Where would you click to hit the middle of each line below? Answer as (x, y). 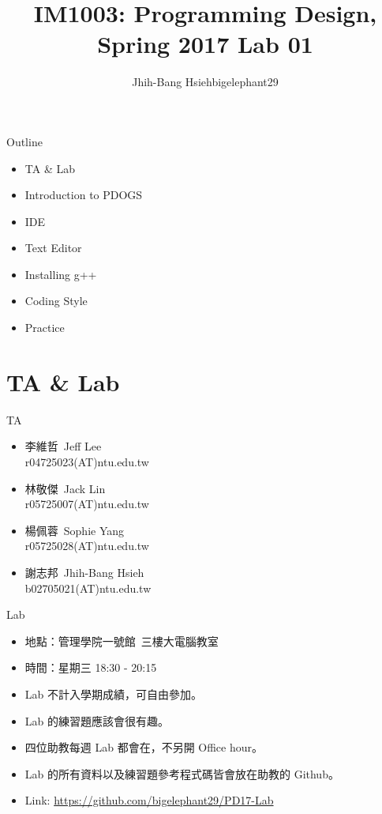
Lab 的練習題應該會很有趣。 (97, 720)
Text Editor (53, 248)
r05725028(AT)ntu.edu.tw (87, 546)
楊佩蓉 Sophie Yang (75, 530)
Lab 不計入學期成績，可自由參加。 (113, 693)
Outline (24, 141)
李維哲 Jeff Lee (63, 446)
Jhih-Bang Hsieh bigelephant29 (205, 82)
